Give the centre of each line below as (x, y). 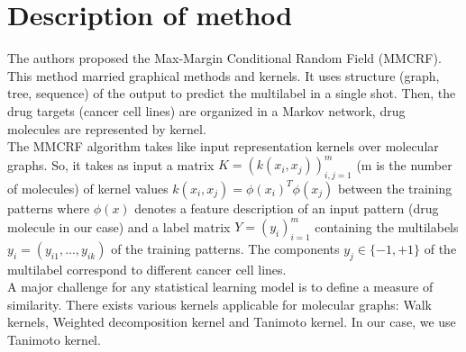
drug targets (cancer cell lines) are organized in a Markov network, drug (206, 110)
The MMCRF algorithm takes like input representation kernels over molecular (223, 146)
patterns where (49, 208)
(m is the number (404, 164)
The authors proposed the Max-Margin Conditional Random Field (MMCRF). (224, 58)
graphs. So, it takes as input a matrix (111, 164)
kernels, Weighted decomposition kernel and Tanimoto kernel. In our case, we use (232, 322)
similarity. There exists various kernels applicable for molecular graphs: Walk (219, 304)
